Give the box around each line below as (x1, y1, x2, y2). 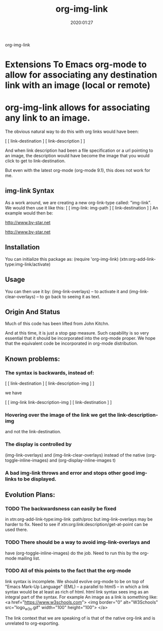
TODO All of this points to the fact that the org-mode (5, 568, 131, 574)
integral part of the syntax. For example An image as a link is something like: (5, 594, 158, 600)
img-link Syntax (5, 187, 54, 195)
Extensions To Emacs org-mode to (5, 59, 147, 70)
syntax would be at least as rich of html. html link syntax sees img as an (5, 589, 149, 594)
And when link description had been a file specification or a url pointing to (5, 147, 153, 153)
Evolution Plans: (5, 490, 55, 499)
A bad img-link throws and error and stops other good (5, 469, 135, 476)
